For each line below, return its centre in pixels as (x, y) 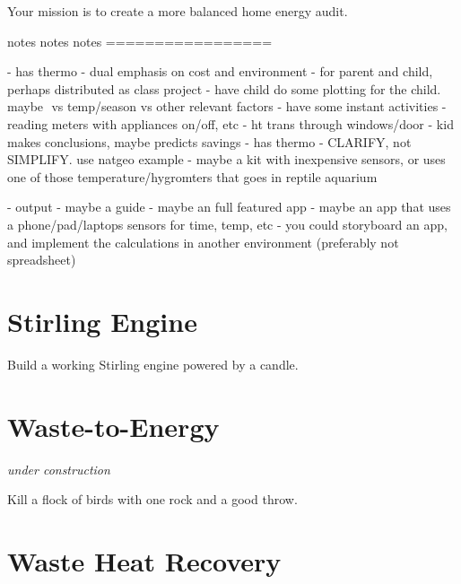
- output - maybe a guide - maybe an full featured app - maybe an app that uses (229, 207)
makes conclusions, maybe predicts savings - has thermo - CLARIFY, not (209, 141)
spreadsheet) (42, 260)
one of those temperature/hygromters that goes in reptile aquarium (192, 176)
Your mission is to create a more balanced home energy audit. (178, 11)
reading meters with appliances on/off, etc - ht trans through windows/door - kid (230, 123)
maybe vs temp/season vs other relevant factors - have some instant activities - (227, 106)
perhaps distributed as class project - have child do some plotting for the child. (224, 88)
